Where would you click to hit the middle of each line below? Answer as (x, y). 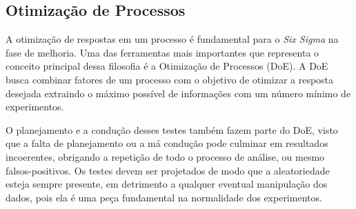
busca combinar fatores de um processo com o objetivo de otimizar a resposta (170, 79)
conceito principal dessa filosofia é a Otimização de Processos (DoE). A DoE (167, 66)
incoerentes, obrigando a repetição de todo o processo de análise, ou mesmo (165, 156)
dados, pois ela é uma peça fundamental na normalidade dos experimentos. (164, 197)
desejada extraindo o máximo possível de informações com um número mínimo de (178, 93)
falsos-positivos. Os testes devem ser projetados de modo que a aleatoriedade (168, 170)
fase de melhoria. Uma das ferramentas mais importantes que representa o (162, 52)
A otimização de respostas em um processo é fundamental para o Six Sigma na (172, 39)
